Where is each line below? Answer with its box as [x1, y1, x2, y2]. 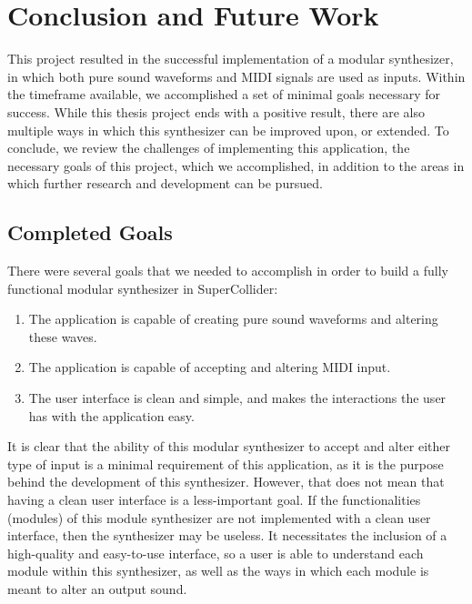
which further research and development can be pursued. [7, 174, 323, 193]
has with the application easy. [28, 406, 195, 425]
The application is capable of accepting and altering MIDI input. [28, 357, 391, 377]
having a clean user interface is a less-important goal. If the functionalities [7, 490, 421, 509]
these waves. [28, 327, 97, 346]
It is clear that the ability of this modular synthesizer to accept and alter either [7, 437, 450, 456]
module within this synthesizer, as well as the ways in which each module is [7, 561, 429, 580]
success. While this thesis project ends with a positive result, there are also [7, 102, 425, 121]
